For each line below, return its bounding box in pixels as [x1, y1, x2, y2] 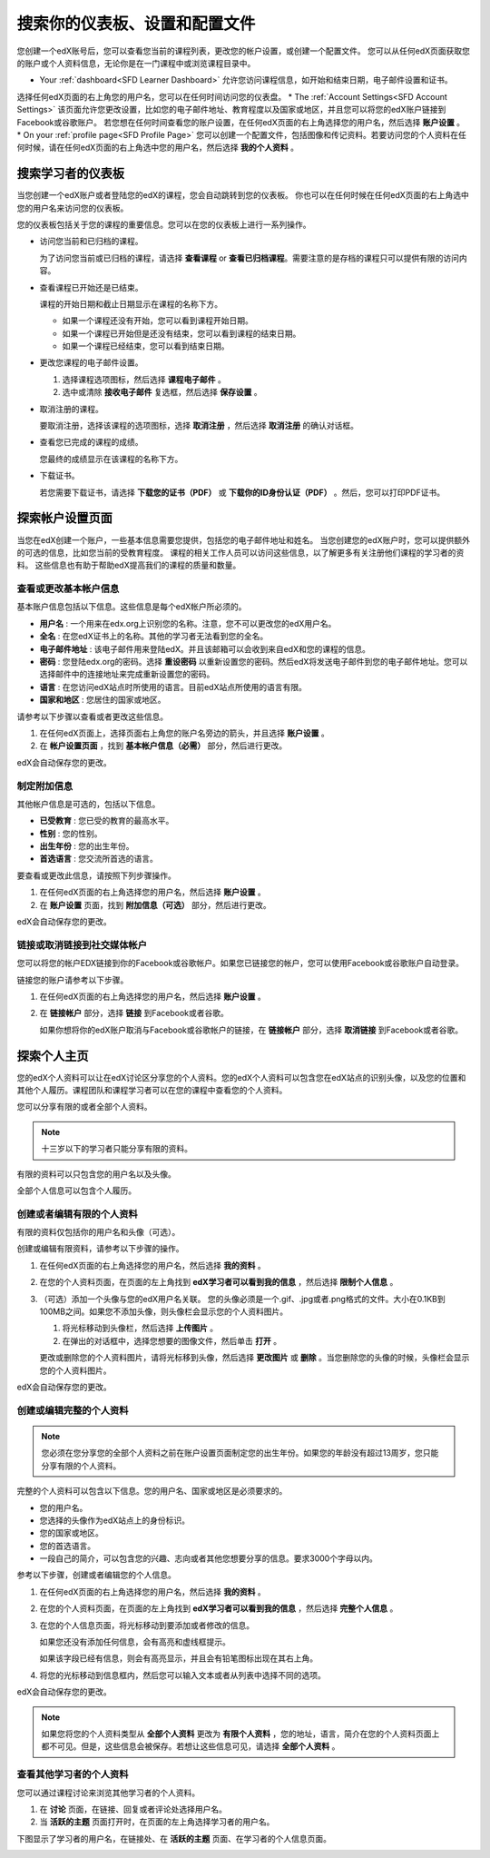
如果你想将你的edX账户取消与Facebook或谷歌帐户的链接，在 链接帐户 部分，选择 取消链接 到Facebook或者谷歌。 [39, 1024, 464, 1035]
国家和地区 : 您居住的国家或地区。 [39, 695, 166, 706]
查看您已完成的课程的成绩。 [39, 437, 143, 448]
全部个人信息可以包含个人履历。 [16, 1185, 136, 1196]
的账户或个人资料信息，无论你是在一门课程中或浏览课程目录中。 [16, 57, 256, 68]
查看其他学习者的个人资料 [16, 1768, 129, 1781]
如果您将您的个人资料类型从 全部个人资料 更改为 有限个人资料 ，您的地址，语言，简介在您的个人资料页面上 [41, 1728, 440, 1739]
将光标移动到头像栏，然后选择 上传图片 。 [62, 1322, 218, 1334]
